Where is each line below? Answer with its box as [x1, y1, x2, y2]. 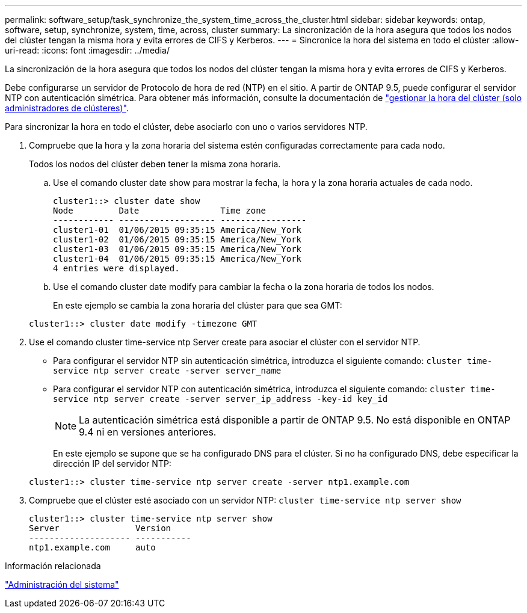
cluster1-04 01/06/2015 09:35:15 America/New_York [53, 254, 302, 263]
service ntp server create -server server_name [53, 366, 282, 375]
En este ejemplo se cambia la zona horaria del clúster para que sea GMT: [53, 300, 342, 310]
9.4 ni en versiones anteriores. [79, 426, 217, 438]
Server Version [29, 523, 171, 533]
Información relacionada [5, 561, 101, 571]
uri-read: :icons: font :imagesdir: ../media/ [5, 45, 170, 55]
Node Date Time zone [53, 206, 267, 215]
